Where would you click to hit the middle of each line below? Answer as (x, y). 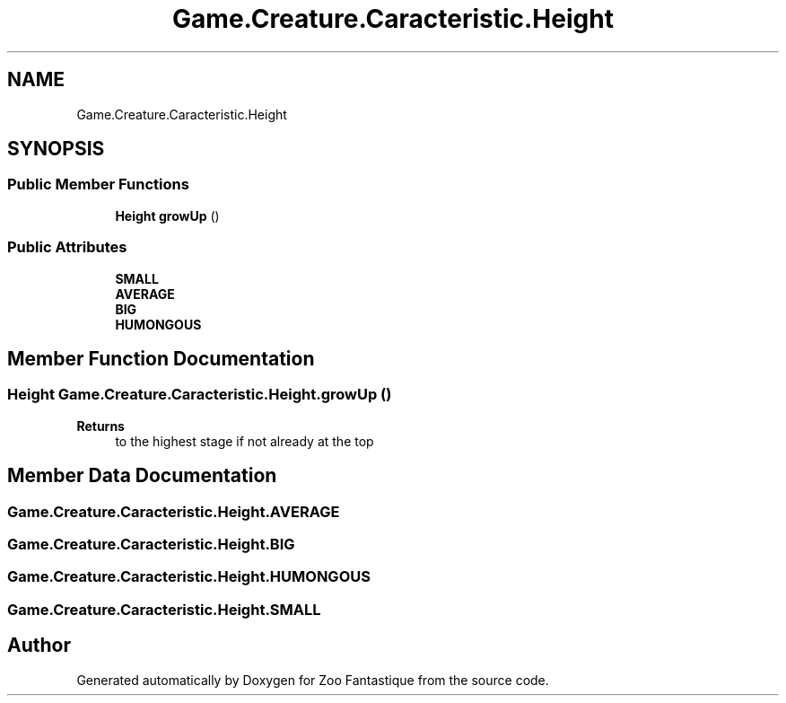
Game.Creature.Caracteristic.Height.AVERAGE (174, 511)
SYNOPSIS (56, 149)
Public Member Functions (98, 185)
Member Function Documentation (161, 358)
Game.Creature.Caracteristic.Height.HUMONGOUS (189, 577)
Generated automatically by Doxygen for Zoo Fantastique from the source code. (313, 680)
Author (39, 646)
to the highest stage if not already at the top (245, 441)
